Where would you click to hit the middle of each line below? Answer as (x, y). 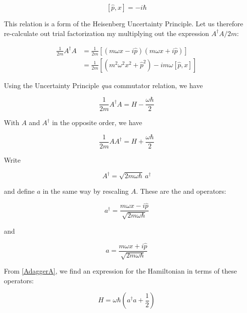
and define (19, 191)
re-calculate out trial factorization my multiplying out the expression (107, 33)
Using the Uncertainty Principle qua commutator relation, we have (104, 85)
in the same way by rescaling (86, 191)
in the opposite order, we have (97, 122)
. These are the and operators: (181, 191)
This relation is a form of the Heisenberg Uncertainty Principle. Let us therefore (123, 23)
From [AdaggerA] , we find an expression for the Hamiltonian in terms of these (121, 271)
